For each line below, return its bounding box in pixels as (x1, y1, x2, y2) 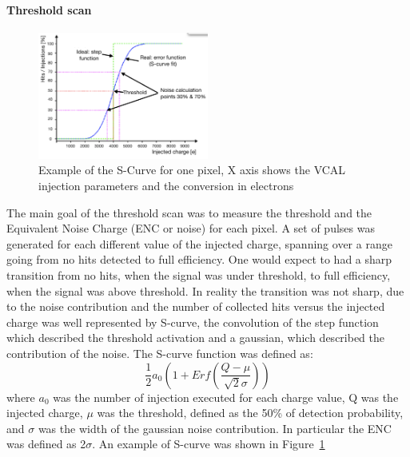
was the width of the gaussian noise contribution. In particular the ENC (38, 419, 392, 436)
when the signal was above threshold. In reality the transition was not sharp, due (6, 282, 404, 299)
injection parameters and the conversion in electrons (38, 177, 294, 194)
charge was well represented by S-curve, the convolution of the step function (6, 313, 379, 330)
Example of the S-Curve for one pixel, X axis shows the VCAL (38, 161, 346, 178)
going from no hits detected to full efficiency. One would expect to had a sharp (6, 251, 392, 268)
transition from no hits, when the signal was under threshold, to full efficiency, (6, 267, 391, 284)
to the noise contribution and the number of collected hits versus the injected (6, 298, 385, 315)
